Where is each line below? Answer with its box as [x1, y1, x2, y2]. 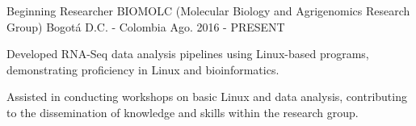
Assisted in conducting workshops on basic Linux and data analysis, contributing [6, 88, 407, 105]
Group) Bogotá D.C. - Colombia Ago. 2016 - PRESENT [6, 18, 285, 35]
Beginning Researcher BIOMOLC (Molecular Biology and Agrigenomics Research [6, 2, 410, 19]
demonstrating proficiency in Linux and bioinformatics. [6, 61, 279, 78]
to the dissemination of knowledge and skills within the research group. [6, 103, 359, 120]
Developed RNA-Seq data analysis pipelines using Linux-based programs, [6, 45, 369, 62]
